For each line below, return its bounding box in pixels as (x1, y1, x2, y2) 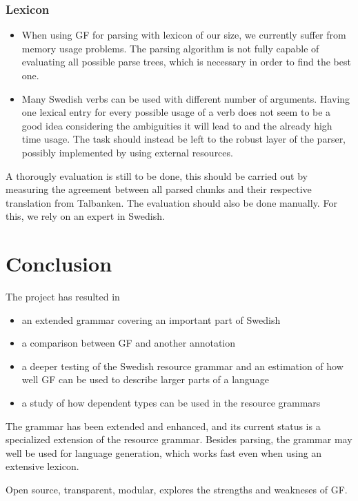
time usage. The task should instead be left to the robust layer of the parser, (21, 132, 346, 146)
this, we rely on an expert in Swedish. (6, 209, 165, 223)
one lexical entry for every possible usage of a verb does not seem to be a (21, 105, 331, 119)
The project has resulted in (6, 289, 120, 304)
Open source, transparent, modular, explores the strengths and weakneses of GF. (6, 482, 348, 496)
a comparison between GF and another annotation (21, 336, 236, 350)
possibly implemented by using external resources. (21, 145, 233, 159)
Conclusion (6, 249, 112, 278)
